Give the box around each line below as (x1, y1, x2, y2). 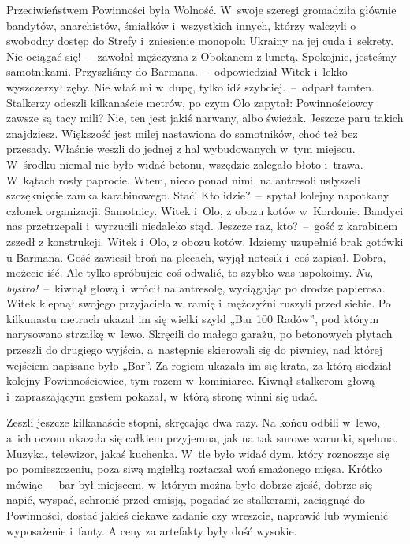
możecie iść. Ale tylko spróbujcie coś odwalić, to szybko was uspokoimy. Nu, (6, 264, 374, 281)
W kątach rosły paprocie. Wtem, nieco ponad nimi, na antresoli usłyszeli (6, 171, 360, 188)
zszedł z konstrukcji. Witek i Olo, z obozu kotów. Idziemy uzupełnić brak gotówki (6, 233, 404, 249)
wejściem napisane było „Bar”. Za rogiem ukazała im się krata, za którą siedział (6, 356, 392, 373)
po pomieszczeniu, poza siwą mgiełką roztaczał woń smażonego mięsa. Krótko (6, 460, 382, 477)
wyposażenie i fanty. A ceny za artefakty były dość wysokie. (6, 522, 297, 538)
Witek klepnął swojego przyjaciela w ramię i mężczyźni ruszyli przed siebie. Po (6, 295, 391, 311)
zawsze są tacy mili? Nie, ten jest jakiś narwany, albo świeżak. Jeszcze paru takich (6, 110, 404, 126)
